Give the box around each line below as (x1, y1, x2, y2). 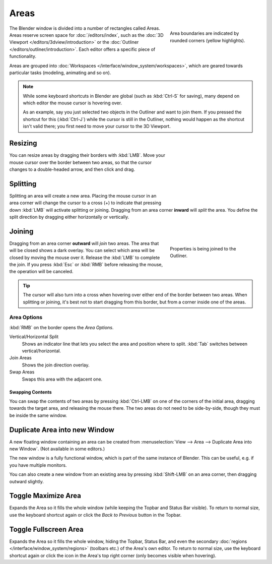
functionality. (9, 53, 37, 59)
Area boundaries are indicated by (170, 30, 239, 36)
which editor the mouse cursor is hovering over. (23, 100, 122, 106)
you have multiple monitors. (9, 462, 67, 468)
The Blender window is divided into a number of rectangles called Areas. (9, 25, 161, 31)
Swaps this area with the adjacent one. (22, 376, 103, 382)
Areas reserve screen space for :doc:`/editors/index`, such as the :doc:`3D (9, 32, 164, 38)
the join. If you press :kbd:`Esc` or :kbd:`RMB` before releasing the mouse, (9, 262, 163, 268)
